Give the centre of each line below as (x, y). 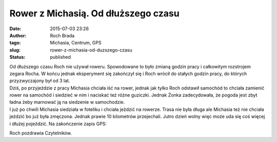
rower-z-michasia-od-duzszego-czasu (91, 50)
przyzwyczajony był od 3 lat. (40, 81)
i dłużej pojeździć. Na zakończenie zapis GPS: (58, 124)
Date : (15, 29)
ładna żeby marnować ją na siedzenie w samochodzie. (67, 102)
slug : (15, 50)
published (61, 57)
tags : (15, 43)
